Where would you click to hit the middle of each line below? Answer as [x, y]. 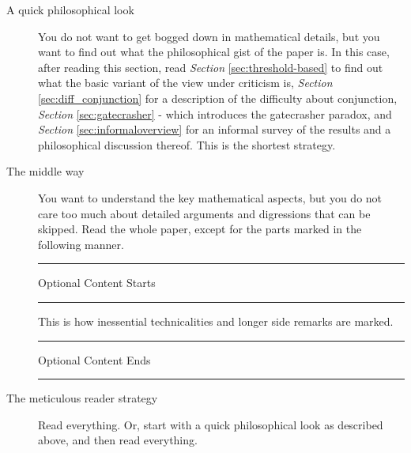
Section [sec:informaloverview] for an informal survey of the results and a [215, 129]
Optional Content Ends [94, 359]
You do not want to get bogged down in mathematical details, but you [209, 36]
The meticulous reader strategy [82, 398]
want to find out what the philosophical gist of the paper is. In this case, [214, 52]
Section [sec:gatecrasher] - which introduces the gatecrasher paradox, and [215, 113]
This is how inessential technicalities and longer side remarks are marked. [216, 321]
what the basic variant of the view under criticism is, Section [185, 83]
